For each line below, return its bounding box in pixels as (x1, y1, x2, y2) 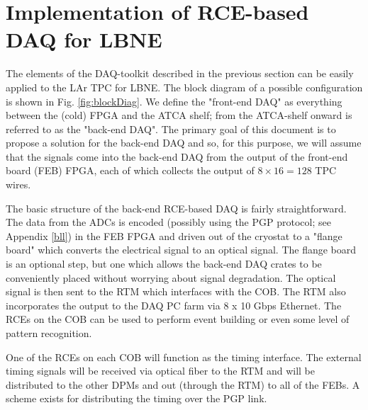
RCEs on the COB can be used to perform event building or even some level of (6, 312, 350, 326)
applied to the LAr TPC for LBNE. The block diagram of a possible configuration (6, 79, 363, 94)
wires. (6, 177, 31, 192)
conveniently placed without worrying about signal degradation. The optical (6, 270, 336, 285)
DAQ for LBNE (6, 25, 162, 54)
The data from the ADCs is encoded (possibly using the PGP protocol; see (6, 215, 331, 229)
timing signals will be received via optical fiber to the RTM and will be (6, 363, 315, 378)
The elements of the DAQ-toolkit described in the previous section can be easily (6, 66, 354, 81)
